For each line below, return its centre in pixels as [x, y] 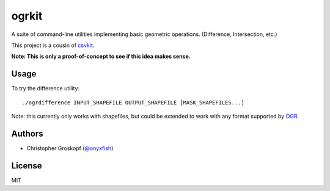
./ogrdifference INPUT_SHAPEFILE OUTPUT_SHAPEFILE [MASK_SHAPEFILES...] [133, 103]
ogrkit [27, 16]
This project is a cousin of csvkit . [53, 45]
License [27, 166]
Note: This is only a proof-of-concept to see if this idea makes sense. [101, 56]
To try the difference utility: [45, 88]
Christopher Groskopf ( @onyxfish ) [70, 148]
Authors [27, 133]
